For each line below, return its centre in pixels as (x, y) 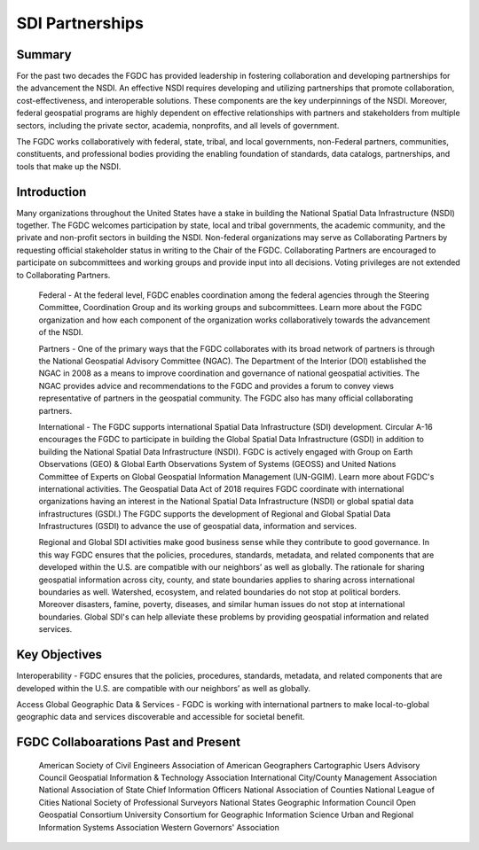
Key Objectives (59, 655)
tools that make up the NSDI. (69, 166)
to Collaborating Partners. (63, 275)
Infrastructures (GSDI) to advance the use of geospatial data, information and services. (197, 526)
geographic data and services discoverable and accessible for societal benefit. (161, 717)
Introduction (51, 192)
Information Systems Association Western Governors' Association (159, 827)
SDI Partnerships (80, 23)
